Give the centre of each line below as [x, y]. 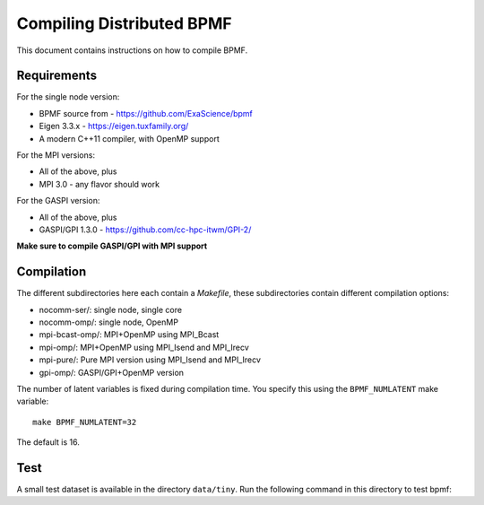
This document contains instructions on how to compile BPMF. [132, 50]
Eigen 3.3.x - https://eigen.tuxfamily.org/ [114, 126]
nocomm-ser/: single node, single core [111, 309]
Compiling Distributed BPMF [124, 23]
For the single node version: [68, 97]
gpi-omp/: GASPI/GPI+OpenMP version [111, 372]
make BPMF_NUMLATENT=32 [85, 422]
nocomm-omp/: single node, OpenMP [109, 322]
